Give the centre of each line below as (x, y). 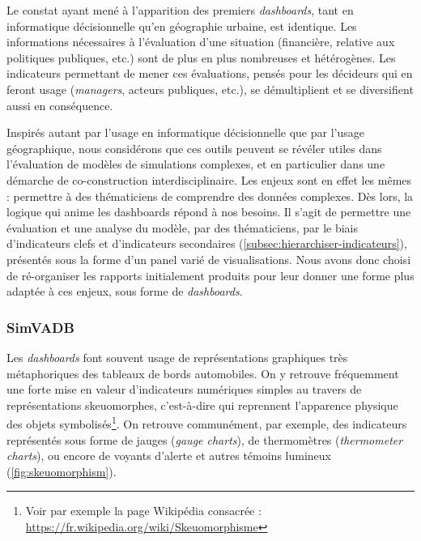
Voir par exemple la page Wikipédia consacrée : (143, 511)
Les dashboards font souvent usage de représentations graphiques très (177, 357)
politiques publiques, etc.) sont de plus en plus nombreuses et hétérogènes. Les (201, 57)
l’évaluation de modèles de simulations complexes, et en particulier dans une (196, 164)
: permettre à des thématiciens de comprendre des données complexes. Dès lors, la (210, 196)
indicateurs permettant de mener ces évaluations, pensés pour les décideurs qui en (210, 73)
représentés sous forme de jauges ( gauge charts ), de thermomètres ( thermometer (205, 439)
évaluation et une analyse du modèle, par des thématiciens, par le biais (182, 227)
